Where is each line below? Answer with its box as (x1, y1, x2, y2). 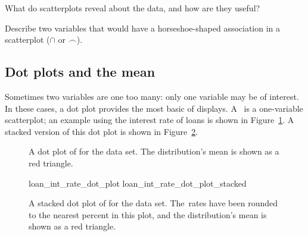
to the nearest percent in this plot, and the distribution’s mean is (29, 208, 267, 221)
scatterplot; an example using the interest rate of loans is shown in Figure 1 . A (5, 114, 294, 126)
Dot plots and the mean (5, 62, 155, 81)
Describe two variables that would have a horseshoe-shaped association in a (5, 21, 281, 34)
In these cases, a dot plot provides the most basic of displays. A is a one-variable (5, 102, 303, 114)
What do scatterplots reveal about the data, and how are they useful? (5, 2, 260, 14)
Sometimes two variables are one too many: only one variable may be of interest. (5, 90, 299, 102)
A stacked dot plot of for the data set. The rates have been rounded (29, 197, 278, 209)
